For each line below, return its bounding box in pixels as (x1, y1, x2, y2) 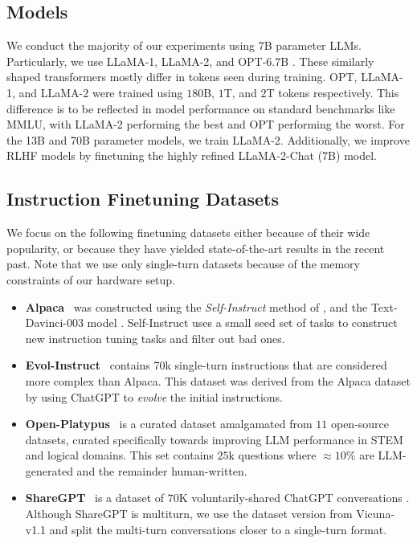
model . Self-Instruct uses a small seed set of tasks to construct (87, 314, 398, 331)
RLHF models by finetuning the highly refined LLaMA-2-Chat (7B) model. (6, 147, 377, 164)
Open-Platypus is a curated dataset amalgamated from (25, 415, 313, 432)
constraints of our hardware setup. (6, 271, 176, 288)
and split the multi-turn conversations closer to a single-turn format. (49, 521, 387, 537)
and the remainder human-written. (76, 462, 247, 479)
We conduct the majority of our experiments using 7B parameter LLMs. (6, 37, 362, 54)
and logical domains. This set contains (25, 447, 214, 463)
